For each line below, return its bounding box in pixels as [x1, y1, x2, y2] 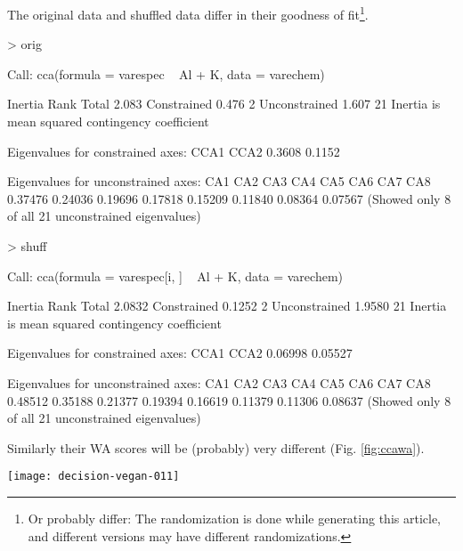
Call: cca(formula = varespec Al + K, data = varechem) [7, 64, 325, 83]
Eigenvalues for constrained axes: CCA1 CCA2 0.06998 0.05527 [7, 344, 353, 362]
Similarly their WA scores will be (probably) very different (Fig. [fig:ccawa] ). [7, 438, 425, 457]
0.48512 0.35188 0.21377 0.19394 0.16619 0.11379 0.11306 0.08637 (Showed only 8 [7, 391, 451, 409]
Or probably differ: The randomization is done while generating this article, [28, 509, 441, 527]
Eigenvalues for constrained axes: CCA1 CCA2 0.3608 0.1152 [7, 142, 340, 160]
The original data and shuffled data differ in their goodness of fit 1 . [7, 3, 369, 23]
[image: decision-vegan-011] [7, 470, 180, 483]
